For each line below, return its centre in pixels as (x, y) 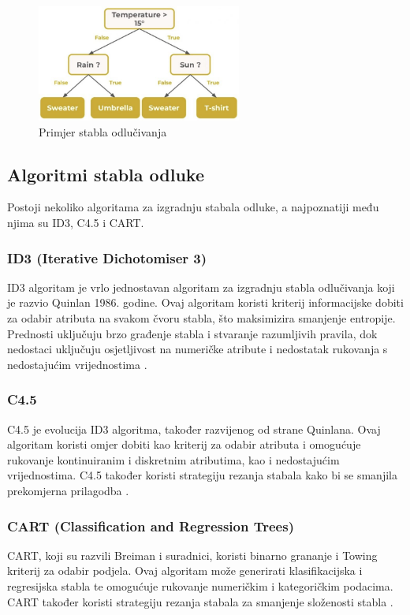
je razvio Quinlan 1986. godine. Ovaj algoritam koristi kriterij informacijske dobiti (205, 302)
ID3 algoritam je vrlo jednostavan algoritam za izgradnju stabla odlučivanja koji (201, 287)
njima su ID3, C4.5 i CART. (76, 223)
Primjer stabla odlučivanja (103, 131)
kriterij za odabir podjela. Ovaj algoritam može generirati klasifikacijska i (185, 570)
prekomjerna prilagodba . (68, 491)
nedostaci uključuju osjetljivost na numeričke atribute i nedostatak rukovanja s (198, 349)
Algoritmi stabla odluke (106, 174)
